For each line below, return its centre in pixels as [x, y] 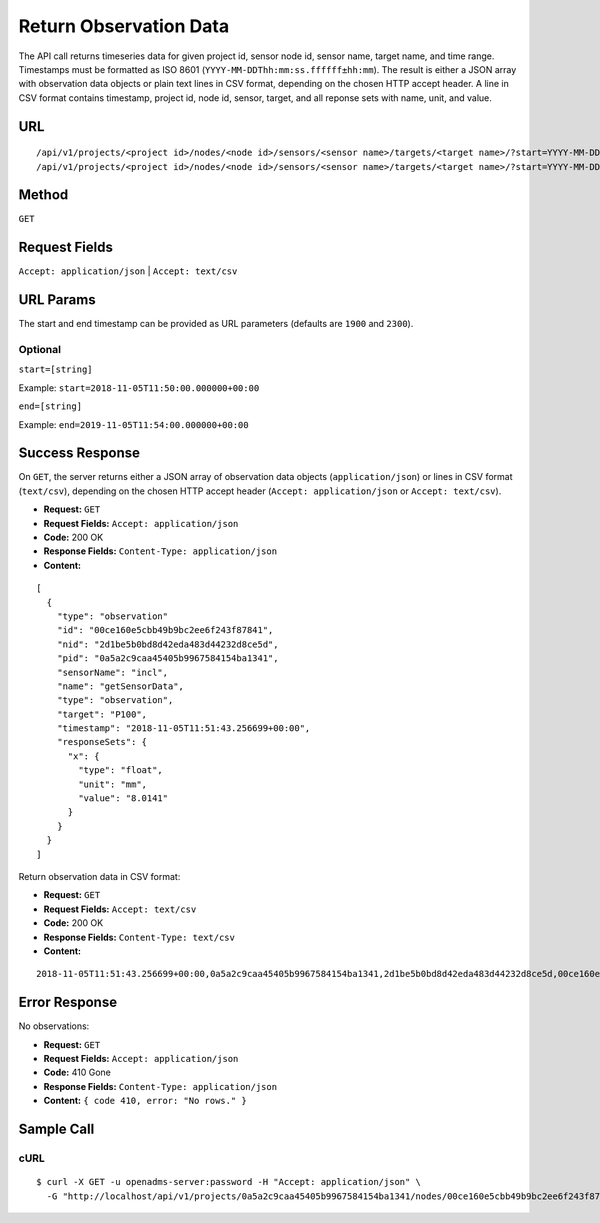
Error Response [68, 1002]
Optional [40, 349]
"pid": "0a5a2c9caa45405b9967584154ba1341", [167, 658]
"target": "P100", [102, 714]
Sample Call [56, 1129]
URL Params [57, 300]
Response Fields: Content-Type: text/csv [139, 937]
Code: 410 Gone [77, 1072]
